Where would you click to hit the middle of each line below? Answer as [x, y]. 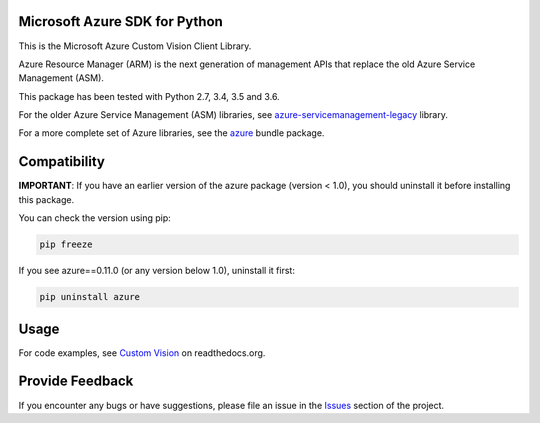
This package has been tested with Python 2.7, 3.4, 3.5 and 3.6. [149, 96]
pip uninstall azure [89, 297]
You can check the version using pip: [95, 218]
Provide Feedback [76, 381]
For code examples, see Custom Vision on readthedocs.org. [142, 352]
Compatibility [61, 161]
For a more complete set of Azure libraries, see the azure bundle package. [171, 133]
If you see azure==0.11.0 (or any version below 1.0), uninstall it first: [156, 271]
